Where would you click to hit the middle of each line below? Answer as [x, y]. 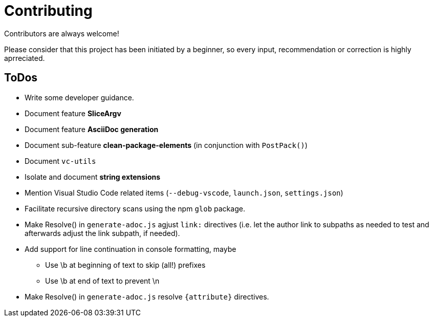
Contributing [48, 11]
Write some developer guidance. [79, 97]
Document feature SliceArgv [73, 113]
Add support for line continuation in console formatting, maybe [131, 249]
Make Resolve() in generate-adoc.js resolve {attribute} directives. [147, 296]
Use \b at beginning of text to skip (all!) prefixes [125, 265]
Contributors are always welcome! [62, 33]
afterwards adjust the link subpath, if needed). [102, 233]
